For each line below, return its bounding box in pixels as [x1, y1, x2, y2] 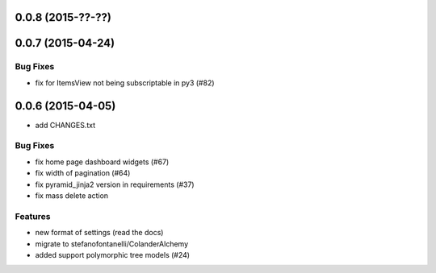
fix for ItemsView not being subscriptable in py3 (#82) [35, 77, 215, 88]
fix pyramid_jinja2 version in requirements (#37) [35, 180, 195, 189]
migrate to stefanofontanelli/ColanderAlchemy [35, 238, 189, 249]
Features [15, 210, 51, 221]
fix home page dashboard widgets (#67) [35, 157, 170, 167]
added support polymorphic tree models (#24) [35, 250, 190, 259]
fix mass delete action [35, 191, 109, 201]
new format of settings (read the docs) [35, 228, 164, 238]
